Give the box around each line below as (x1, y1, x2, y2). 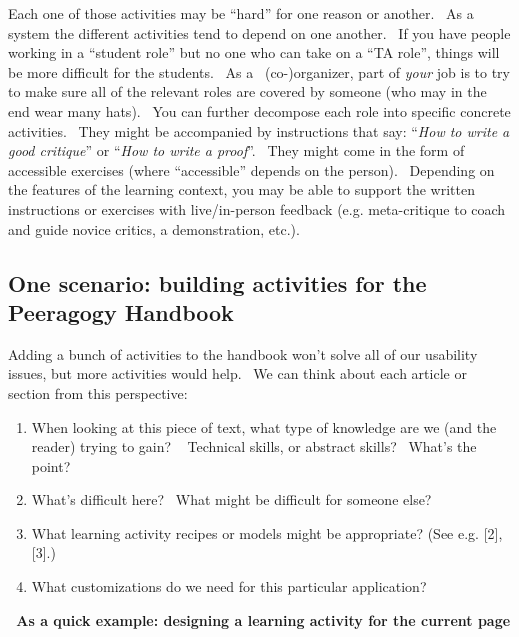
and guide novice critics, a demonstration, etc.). (8, 218, 300, 239)
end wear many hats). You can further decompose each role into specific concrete (8, 100, 511, 121)
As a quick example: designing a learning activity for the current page (16, 609, 511, 630)
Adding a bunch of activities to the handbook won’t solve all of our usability (8, 343, 478, 364)
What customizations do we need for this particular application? (31, 576, 427, 597)
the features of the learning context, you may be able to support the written (8, 179, 475, 200)
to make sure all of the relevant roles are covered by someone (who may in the (8, 81, 487, 102)
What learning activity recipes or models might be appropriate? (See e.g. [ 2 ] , (31, 522, 503, 543)
